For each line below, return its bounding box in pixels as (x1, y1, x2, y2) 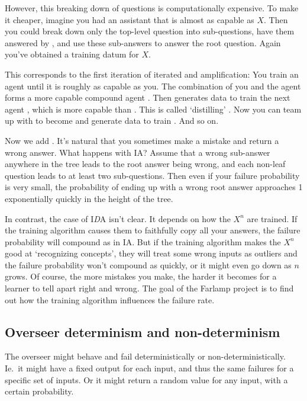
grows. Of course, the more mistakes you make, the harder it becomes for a (5, 270, 277, 283)
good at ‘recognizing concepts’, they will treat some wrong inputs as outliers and (5, 247, 298, 259)
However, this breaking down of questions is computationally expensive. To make (5, 2, 299, 14)
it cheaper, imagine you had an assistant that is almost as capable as (5, 13, 254, 25)
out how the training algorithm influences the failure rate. (5, 293, 215, 306)
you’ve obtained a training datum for (5, 48, 139, 60)
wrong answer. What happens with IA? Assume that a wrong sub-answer (5, 146, 270, 158)
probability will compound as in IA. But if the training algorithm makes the (5, 235, 281, 248)
